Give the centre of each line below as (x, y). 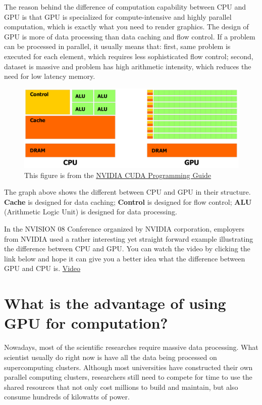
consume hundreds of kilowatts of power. (67, 397)
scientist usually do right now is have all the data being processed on (111, 357)
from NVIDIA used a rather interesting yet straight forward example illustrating (129, 238)
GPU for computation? (86, 323)
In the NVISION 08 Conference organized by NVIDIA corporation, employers (124, 229)
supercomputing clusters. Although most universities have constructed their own (128, 367)
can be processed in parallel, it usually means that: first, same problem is (117, 46)
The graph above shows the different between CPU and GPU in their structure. (127, 192)
